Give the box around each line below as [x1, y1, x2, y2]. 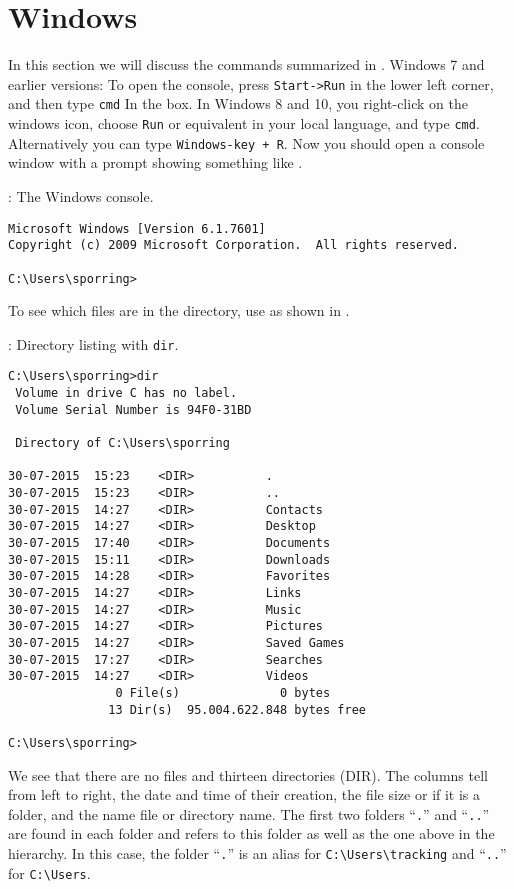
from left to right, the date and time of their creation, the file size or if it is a [8, 784, 481, 805]
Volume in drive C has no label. [15, 386, 238, 401]
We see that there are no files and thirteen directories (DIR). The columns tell [8, 764, 488, 785]
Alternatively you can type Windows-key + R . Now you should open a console [8, 132, 485, 153]
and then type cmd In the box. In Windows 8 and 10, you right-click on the [8, 93, 468, 114]
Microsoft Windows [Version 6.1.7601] [8, 221, 266, 236]
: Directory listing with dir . [8, 333, 179, 354]
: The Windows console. [8, 185, 154, 206]
